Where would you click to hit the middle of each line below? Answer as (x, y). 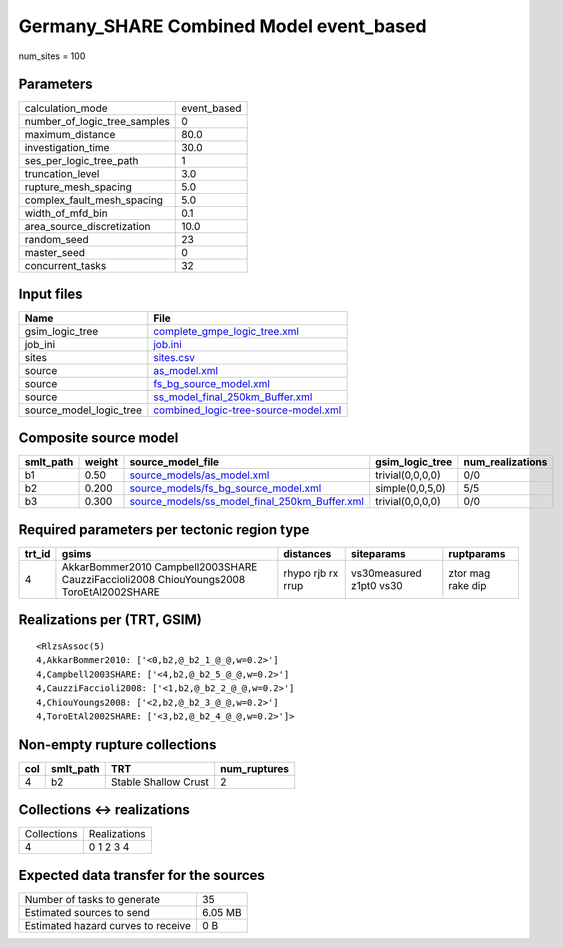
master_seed (54, 253)
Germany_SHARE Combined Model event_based (222, 26)
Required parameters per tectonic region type (164, 529)
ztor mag (469, 573)
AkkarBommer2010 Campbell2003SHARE (159, 567)
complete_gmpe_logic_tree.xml (226, 331)
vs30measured (386, 573)
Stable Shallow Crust (160, 782)
